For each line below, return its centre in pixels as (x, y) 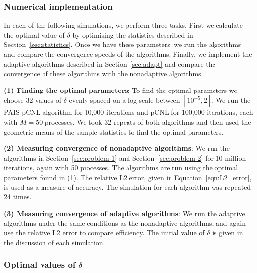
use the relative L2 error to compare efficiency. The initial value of (104, 232)
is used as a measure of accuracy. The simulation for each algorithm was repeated (128, 187)
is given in (228, 232)
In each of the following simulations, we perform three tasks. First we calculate (123, 25)
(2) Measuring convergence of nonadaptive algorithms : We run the (117, 148)
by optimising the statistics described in (133, 34)
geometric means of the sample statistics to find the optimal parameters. (114, 131)
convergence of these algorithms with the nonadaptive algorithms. (104, 73)
